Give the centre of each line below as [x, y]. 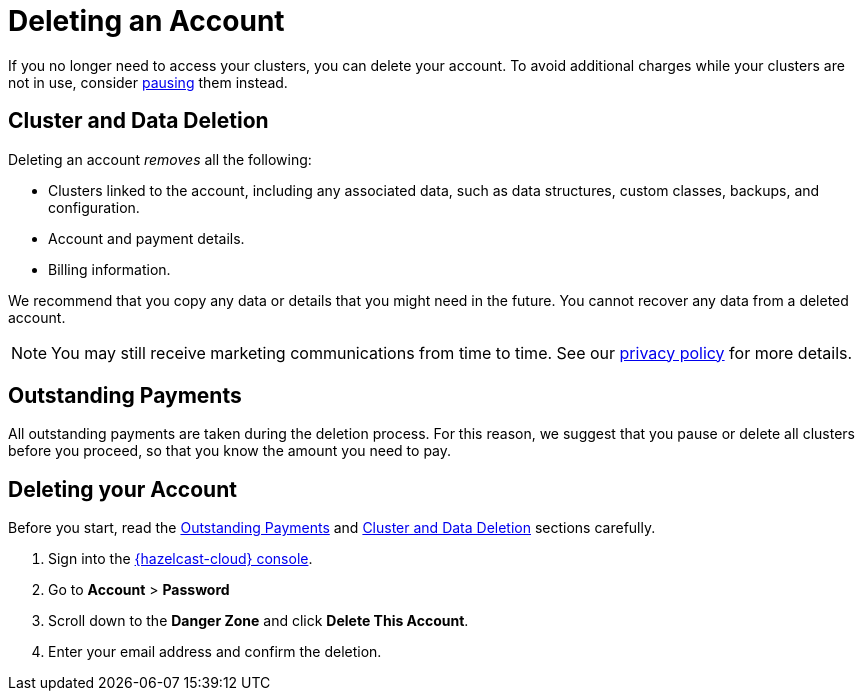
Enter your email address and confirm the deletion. [215, 652]
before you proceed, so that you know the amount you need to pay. [230, 451]
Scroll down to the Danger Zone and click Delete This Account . [258, 621]
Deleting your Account [122, 489]
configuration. [94, 207]
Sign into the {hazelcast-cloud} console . [180, 559]
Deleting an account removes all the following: [160, 159]
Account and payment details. [146, 238]
